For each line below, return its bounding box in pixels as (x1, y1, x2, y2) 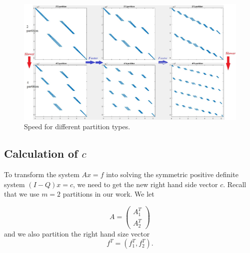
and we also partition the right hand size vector (4, 228, 150, 239)
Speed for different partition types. (24, 121, 130, 132)
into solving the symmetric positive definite (106, 169, 238, 180)
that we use (4, 189, 39, 199)
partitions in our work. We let (62, 189, 154, 199)
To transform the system (4, 169, 79, 180)
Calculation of (4, 146, 78, 161)
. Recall (223, 179, 246, 189)
